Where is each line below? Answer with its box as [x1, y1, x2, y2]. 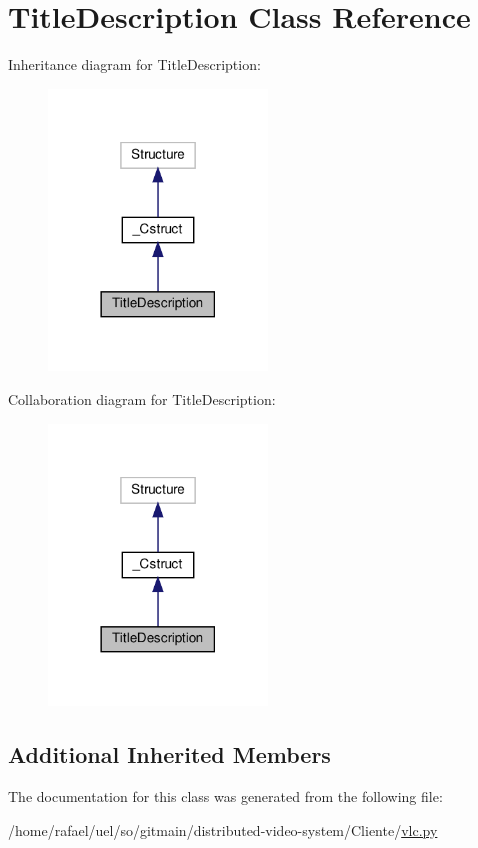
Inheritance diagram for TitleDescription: [8, 54, 261, 75]
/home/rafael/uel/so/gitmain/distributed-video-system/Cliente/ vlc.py [8, 819, 438, 840]
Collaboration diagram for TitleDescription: [8, 388, 276, 409]
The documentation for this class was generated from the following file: [8, 786, 443, 807]
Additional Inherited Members [8, 739, 331, 770]
